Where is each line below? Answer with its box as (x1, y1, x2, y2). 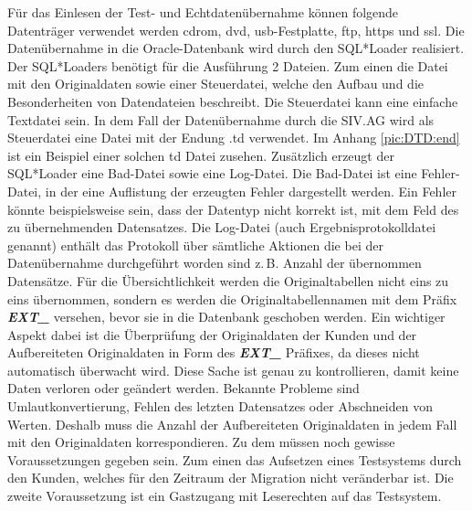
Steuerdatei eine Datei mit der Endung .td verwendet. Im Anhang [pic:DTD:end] (7, 128, 460, 147)
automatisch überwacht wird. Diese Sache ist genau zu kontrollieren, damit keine (7, 360, 459, 379)
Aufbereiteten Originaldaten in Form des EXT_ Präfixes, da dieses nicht (7, 343, 420, 362)
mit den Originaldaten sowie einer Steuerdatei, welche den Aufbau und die (7, 74, 424, 93)
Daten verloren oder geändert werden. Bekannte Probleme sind (7, 378, 360, 398)
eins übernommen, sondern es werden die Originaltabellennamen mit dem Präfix (7, 289, 457, 308)
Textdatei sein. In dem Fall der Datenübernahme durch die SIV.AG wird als (7, 110, 435, 129)
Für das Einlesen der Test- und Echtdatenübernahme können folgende (7, 3, 399, 21)
